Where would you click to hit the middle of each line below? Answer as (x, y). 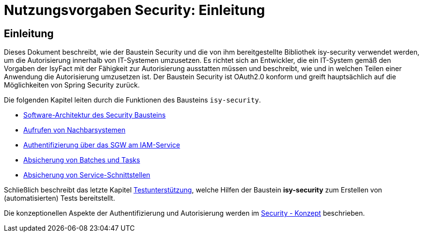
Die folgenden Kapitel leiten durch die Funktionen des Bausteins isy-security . (132, 100)
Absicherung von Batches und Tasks (82, 160)
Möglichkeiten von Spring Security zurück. (72, 85)
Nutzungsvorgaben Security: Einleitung (135, 10)
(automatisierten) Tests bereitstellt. (60, 198)
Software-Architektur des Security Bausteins (95, 115)
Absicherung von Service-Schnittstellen (87, 175)
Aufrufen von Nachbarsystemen (74, 130)
